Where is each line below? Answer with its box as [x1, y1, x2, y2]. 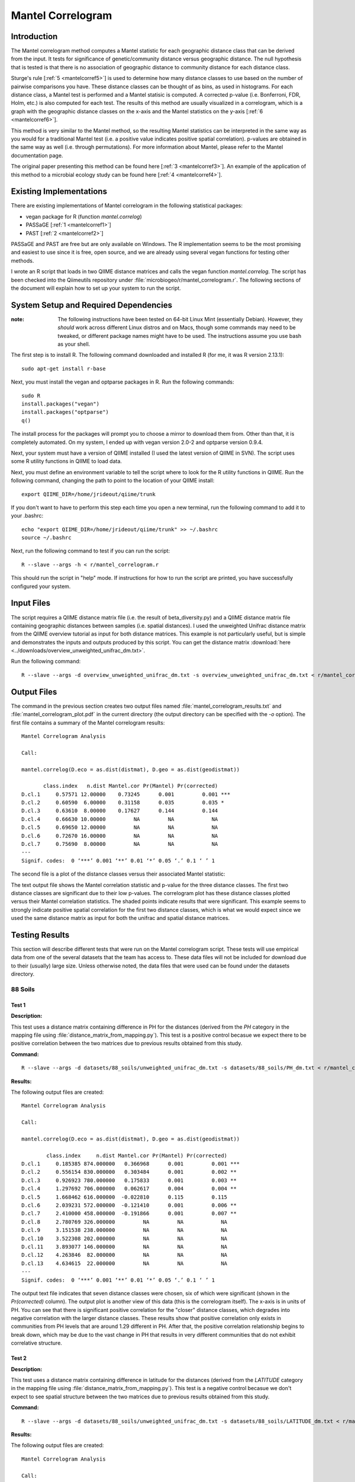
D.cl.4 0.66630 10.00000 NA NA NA [21, 816, 218, 822]
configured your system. [11, 583, 71, 590]
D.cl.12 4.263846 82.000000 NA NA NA [21, 1251, 228, 1259]
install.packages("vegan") [21, 400, 100, 407]
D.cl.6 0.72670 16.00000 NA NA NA [21, 832, 218, 839]
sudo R [21, 392, 41, 399]
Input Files [11, 598, 50, 608]
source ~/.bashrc [21, 534, 72, 541]
